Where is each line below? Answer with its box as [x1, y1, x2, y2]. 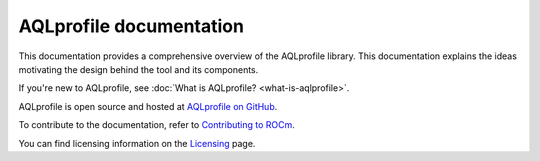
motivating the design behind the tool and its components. [18, 63, 259, 75]
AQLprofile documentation [18, 15, 245, 37]
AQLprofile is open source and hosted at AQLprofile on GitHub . [18, 100, 278, 112]
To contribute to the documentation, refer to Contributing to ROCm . [18, 119, 295, 131]
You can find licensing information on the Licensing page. [18, 137, 256, 149]
